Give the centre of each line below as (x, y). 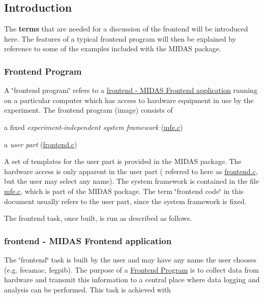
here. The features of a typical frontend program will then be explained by (120, 38)
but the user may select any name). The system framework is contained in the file (131, 181)
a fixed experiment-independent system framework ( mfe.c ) (94, 127)
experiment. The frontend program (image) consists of (89, 110)
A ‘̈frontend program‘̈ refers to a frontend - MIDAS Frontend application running (131, 90)
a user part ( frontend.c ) (41, 144)
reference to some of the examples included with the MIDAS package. (113, 48)
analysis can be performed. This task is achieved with (87, 289)
